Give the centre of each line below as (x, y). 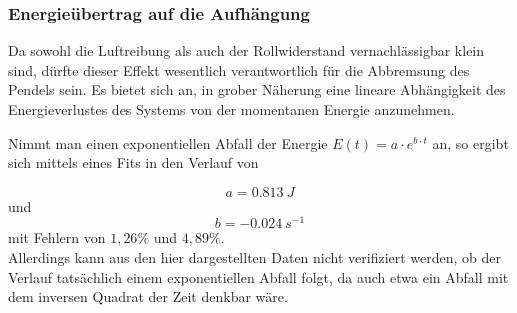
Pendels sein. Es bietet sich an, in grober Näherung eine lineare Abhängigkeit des (257, 89)
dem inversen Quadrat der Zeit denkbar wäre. (148, 296)
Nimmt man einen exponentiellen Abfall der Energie (168, 142)
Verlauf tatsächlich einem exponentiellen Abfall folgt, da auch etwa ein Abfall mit (258, 276)
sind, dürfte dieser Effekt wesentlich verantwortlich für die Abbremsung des (239, 69)
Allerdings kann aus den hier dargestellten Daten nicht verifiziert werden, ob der (255, 257)
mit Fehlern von (57, 237)
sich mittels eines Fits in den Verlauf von (133, 162)
